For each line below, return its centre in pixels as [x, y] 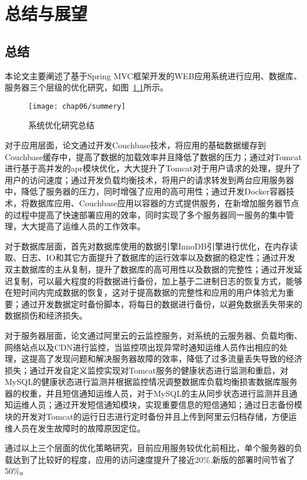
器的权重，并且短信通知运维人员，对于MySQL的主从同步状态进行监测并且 [147, 393]
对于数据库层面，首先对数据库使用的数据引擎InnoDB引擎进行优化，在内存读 [151, 246]
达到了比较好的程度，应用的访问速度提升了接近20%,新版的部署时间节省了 [154, 459]
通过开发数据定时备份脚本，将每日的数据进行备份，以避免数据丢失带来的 [161, 304]
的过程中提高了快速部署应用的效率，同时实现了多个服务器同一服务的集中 [145, 214]
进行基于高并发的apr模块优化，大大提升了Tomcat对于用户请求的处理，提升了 [153, 168]
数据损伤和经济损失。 [46, 315]
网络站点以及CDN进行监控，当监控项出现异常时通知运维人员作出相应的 [142, 347]
